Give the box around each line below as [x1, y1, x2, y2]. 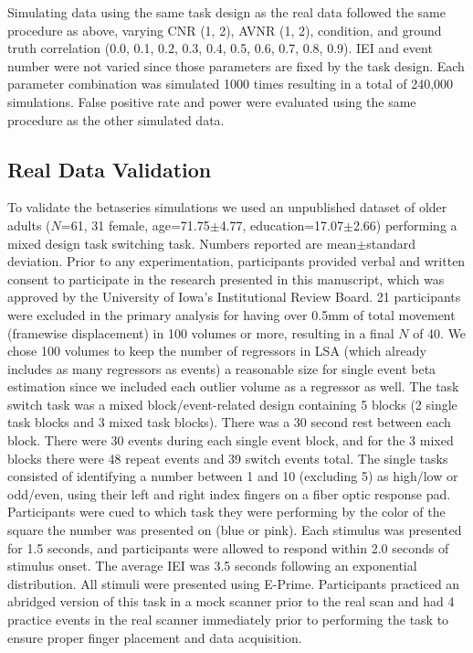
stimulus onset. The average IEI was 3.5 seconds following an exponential [7, 556, 417, 575]
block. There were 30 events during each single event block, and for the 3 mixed [7, 431, 454, 450]
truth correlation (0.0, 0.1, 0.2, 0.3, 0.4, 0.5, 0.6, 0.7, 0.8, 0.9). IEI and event [7, 38, 433, 58]
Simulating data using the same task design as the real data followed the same [7, 3, 446, 21]
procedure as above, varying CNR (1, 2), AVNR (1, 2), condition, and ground [7, 20, 442, 39]
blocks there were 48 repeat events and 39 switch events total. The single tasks [7, 448, 448, 467]
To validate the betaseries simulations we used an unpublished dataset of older [7, 198, 447, 217]
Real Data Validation [7, 155, 212, 183]
